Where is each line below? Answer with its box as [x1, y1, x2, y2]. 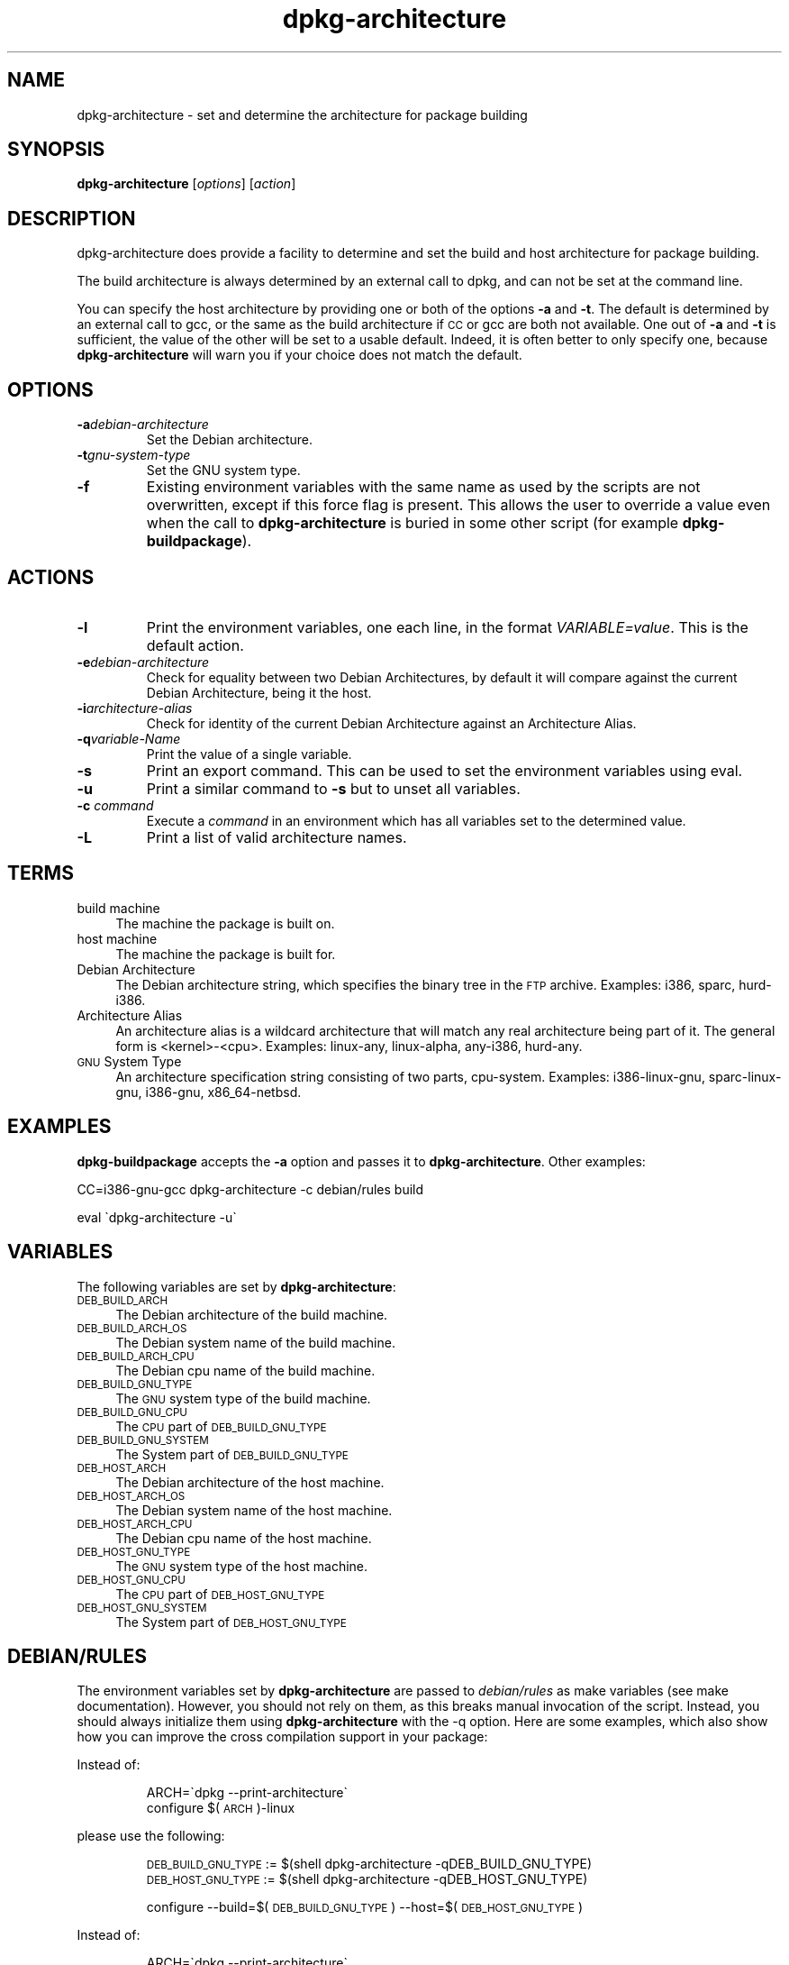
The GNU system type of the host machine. [115, 1558, 368, 1574]
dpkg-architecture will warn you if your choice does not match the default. [77, 347, 522, 363]
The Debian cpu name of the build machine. [115, 1362, 376, 1378]
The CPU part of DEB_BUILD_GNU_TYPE [115, 1418, 327, 1434]
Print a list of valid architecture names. [146, 827, 407, 846]
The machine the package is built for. [115, 946, 336, 962]
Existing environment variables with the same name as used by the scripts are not [146, 478, 701, 497]
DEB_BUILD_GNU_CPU [77, 1405, 188, 1419]
